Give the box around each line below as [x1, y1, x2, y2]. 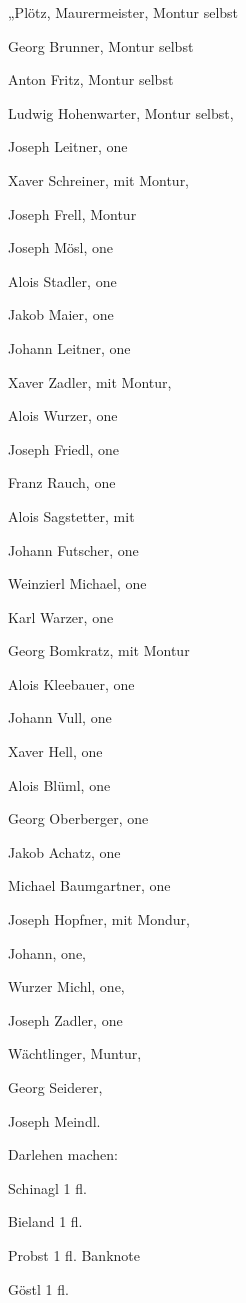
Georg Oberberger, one [8, 808, 149, 829]
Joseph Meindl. [8, 1110, 101, 1131]
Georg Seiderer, [8, 1077, 103, 1097]
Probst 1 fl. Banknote [8, 1244, 140, 1265]
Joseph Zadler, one [8, 1009, 123, 1030]
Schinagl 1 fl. [8, 1177, 87, 1198]
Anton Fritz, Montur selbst [8, 69, 174, 90]
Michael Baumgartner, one [8, 875, 171, 896]
